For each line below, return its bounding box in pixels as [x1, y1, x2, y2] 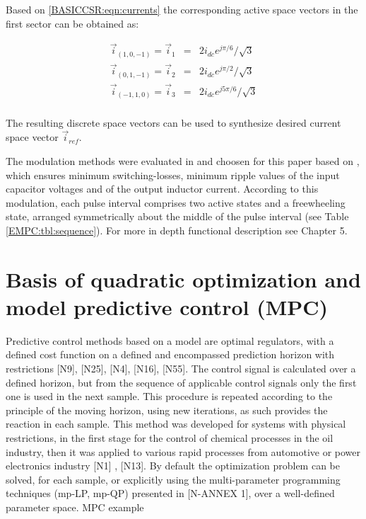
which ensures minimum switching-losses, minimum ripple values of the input [6, 167, 340, 182]
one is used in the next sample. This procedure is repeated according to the [6, 389, 333, 404]
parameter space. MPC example [6, 499, 144, 514]
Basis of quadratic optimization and [6, 264, 361, 293]
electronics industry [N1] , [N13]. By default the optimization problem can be [6, 458, 340, 473]
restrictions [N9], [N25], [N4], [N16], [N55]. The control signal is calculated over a [6, 360, 356, 375]
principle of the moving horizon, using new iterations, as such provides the [6, 402, 328, 417]
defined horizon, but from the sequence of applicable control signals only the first [6, 375, 357, 389]
